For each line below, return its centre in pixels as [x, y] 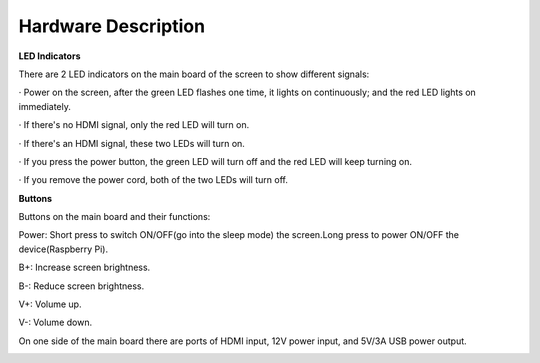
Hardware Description [111, 26]
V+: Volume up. [50, 304]
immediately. [45, 106]
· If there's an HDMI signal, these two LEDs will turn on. [131, 143]
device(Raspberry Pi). [63, 249]
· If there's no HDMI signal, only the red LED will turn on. [134, 125]
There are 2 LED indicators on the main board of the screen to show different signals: [194, 74]
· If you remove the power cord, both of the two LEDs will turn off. [153, 180]
